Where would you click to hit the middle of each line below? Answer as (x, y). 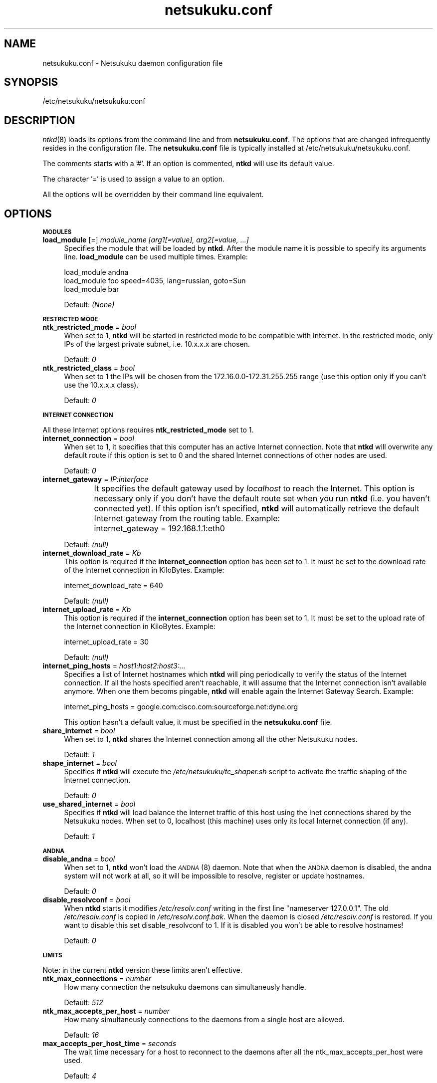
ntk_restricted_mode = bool (89, 327)
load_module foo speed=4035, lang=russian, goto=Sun (155, 281)
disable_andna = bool (79, 859)
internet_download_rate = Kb (92, 553)
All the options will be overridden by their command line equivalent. (153, 195)
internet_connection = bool (88, 438)
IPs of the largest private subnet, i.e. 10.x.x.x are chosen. (157, 344)
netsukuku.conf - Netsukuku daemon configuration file (133, 63)
